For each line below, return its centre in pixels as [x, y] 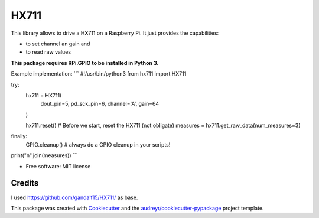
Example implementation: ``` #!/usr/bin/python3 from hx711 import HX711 [99, 74]
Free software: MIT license [58, 166]
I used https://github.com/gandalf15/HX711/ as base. [74, 197]
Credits [25, 183]
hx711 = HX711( [44, 95]
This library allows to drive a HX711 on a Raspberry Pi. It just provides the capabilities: [115, 33]
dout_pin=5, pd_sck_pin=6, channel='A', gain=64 [100, 104]
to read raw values [48, 52]
